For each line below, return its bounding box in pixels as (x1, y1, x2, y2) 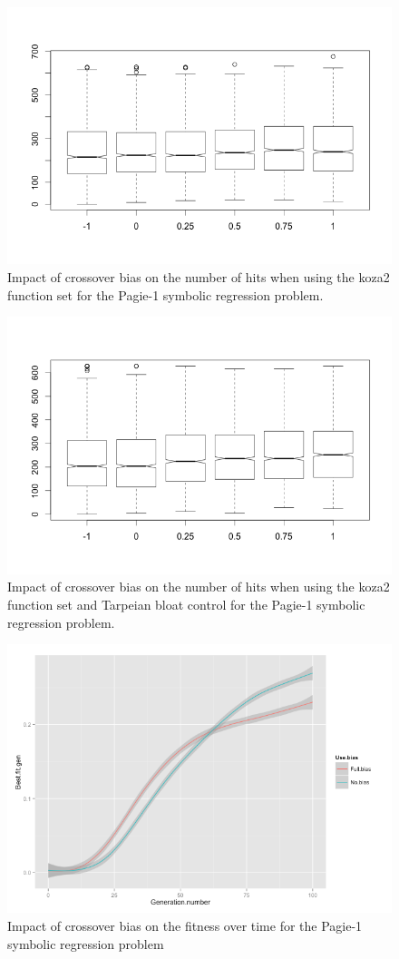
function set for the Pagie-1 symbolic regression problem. (7, 285, 324, 304)
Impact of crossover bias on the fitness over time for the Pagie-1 (7, 915, 363, 935)
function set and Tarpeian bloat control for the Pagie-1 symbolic (7, 594, 365, 613)
